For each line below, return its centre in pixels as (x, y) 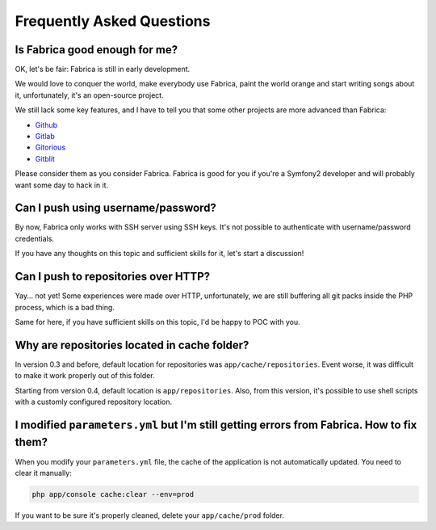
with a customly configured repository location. (94, 402)
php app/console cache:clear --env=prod (113, 494)
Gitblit (45, 158)
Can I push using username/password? (116, 208)
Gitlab (45, 137)
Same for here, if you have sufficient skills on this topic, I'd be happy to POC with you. (157, 322)
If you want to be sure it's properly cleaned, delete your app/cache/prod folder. (149, 515)
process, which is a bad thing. (65, 307)
